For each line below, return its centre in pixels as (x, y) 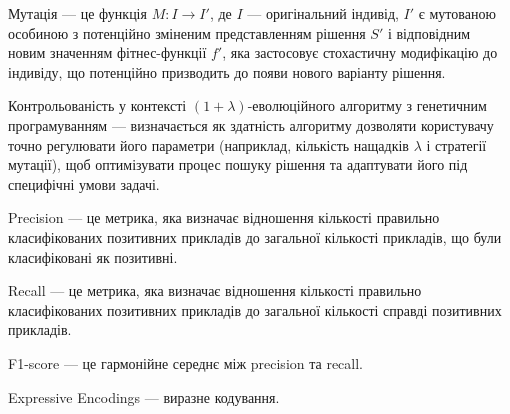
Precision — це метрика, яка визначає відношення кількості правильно (224, 217)
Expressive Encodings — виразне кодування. (144, 396)
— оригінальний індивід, (323, 13)
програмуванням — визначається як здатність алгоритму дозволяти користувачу (251, 124)
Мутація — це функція (77, 13)
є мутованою (457, 13)
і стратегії (456, 144)
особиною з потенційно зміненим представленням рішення (187, 32)
